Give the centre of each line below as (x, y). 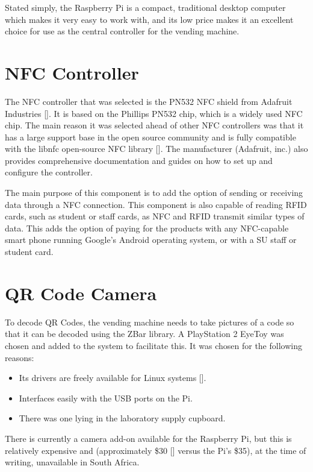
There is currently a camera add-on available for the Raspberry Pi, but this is (148, 438)
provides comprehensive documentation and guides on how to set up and (139, 160)
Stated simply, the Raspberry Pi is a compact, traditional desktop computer (145, 7)
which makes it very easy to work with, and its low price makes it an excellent (149, 19)
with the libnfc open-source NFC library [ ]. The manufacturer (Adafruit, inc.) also (156, 149)
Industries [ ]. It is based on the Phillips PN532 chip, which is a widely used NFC (154, 113)
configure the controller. (49, 172)
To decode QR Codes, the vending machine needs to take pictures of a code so (150, 322)
